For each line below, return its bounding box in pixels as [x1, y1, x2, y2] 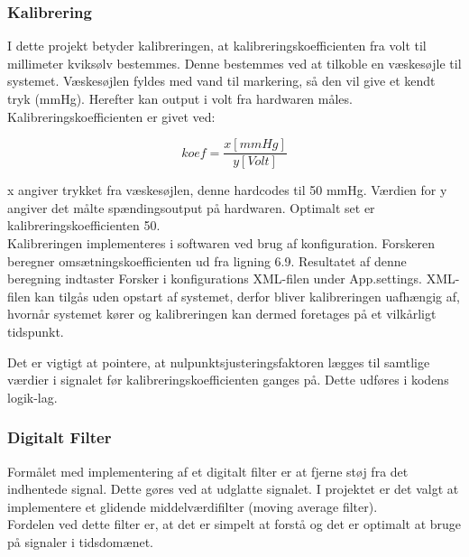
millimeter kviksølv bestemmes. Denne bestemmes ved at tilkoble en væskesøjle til [7, 53, 462, 72]
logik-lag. [7, 387, 58, 406]
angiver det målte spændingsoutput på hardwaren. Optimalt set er [7, 198, 375, 217]
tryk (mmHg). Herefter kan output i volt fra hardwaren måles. [7, 89, 353, 107]
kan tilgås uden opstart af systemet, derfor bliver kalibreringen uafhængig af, [34, 286, 460, 305]
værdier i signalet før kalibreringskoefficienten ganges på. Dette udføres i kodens [7, 370, 449, 389]
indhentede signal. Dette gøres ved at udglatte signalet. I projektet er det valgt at [7, 479, 459, 498]
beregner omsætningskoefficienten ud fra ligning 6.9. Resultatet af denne [7, 251, 407, 270]
